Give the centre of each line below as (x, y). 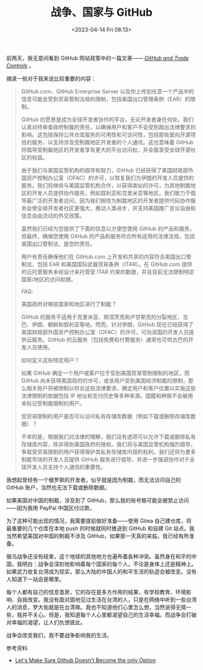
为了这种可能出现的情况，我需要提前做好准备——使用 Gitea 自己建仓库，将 (99, 521)
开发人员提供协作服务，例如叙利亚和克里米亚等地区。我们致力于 (111, 193)
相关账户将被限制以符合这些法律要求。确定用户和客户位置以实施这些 (111, 388)
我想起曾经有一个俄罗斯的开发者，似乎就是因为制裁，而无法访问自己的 (94, 480)
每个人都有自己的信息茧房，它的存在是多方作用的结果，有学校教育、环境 (96, 592)
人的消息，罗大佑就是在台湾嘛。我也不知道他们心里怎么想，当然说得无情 (96, 607)
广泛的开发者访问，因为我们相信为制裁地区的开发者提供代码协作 (111, 200)
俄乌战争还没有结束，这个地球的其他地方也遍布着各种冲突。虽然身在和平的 (99, 556)
